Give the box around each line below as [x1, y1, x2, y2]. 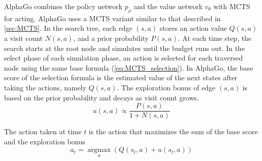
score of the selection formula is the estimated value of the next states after [4, 72, 238, 83]
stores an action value [159, 23, 227, 33]
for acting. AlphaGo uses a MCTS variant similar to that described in [4, 13, 221, 23]
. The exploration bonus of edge [117, 82, 215, 92]
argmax [88, 146, 111, 154]
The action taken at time [4, 126, 82, 137]
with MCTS [213, 1, 250, 11]
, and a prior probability [73, 32, 149, 43]
